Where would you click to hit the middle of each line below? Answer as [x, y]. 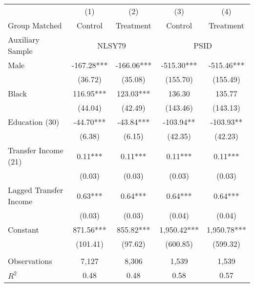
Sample [20, 51]
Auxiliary [24, 39]
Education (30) [34, 122]
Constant [23, 229]
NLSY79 [111, 45]
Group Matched [35, 25]
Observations [30, 261]
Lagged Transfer [36, 190]
